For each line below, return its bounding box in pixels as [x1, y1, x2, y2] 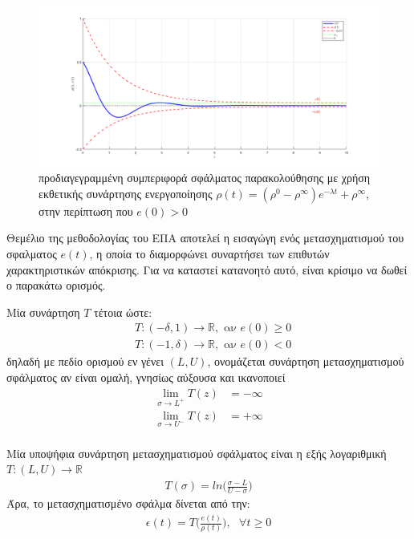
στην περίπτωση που [39, 202, 133, 219]
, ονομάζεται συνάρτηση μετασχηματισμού [207, 353, 404, 370]
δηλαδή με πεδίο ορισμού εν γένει [6, 353, 164, 370]
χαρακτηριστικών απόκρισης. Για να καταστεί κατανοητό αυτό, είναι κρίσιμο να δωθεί [6, 261, 408, 278]
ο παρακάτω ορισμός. [6, 277, 106, 294]
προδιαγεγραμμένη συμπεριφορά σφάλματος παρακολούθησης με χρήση [39, 169, 371, 186]
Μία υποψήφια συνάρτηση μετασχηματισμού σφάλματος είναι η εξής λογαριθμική [6, 444, 387, 461]
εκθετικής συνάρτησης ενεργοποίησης [39, 184, 213, 201]
